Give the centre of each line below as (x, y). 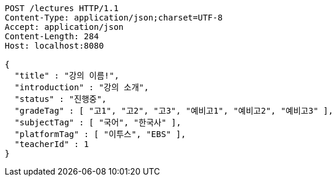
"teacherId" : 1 (52, 144)
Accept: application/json (64, 27)
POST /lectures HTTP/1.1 (62, 8)
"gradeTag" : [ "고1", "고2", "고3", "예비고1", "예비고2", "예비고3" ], (174, 111)
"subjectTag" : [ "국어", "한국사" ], (98, 122)
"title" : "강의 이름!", (67, 76)
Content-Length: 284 (52, 36)
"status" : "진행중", (61, 99)
